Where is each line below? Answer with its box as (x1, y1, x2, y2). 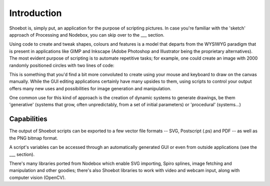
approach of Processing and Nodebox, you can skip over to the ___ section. (9, 32, 164, 38)
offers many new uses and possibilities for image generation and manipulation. (9, 85, 171, 91)
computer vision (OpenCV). (9, 174, 66, 180)
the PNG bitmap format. (9, 135, 58, 141)
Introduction (9, 8, 62, 19)
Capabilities (9, 115, 47, 123)
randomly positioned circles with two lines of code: (9, 62, 114, 68)
